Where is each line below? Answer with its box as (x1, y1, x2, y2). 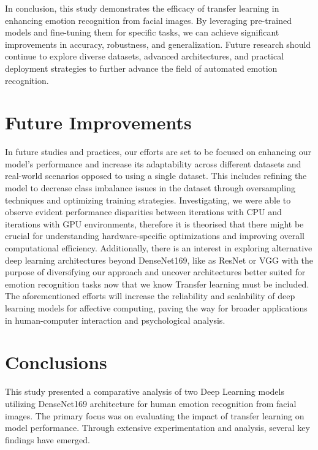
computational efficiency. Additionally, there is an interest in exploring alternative (5, 242, 312, 254)
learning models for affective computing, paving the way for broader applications (5, 302, 308, 314)
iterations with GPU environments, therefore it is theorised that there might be (5, 217, 304, 230)
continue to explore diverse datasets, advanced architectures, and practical (5, 50, 284, 63)
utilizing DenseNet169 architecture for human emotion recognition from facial (5, 397, 297, 410)
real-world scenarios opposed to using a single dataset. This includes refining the (5, 169, 307, 182)
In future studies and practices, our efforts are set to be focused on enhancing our (5, 145, 312, 158)
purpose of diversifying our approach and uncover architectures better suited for (5, 265, 306, 278)
